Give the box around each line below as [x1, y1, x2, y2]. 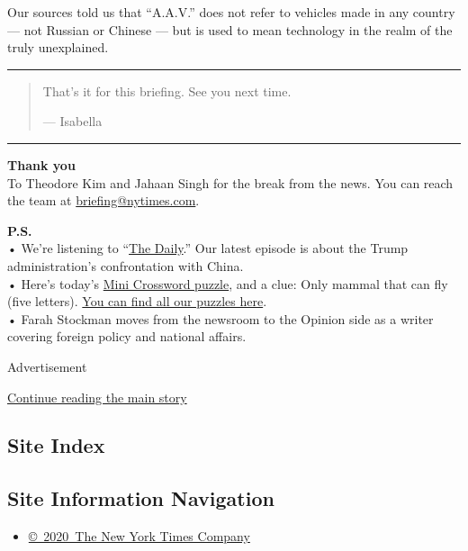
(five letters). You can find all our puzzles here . [7, 292, 267, 311]
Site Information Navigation [7, 484, 274, 512]
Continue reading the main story [7, 387, 187, 406]
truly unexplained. [7, 38, 109, 57]
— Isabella [42, 112, 103, 131]
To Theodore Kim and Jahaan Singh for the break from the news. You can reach [7, 173, 454, 192]
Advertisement [7, 357, 87, 375]
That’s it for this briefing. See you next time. [42, 81, 292, 100]
